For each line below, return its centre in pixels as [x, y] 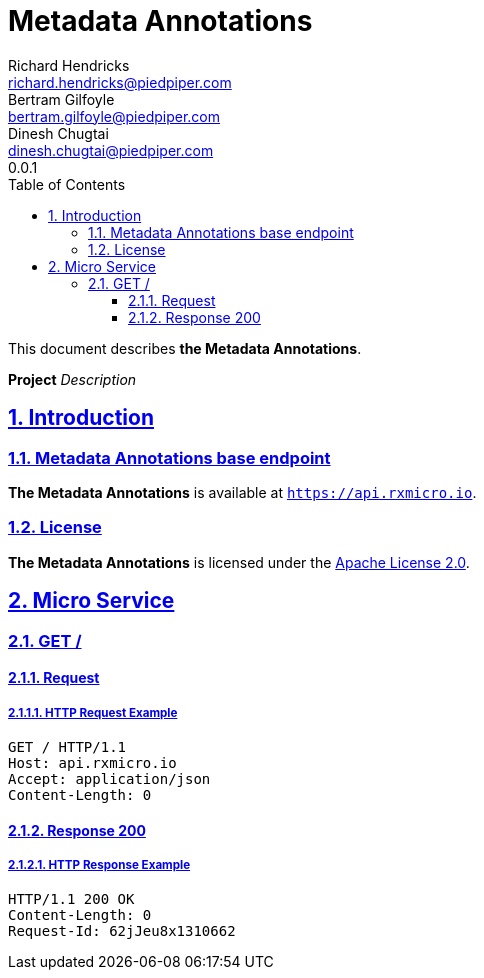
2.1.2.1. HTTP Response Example [99, 864]
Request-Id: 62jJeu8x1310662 [122, 931]
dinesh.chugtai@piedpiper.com [111, 150]
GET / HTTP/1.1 [67, 746]
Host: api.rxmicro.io [92, 762]
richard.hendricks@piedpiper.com [120, 82]
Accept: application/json [109, 778]
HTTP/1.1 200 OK [71, 899]
